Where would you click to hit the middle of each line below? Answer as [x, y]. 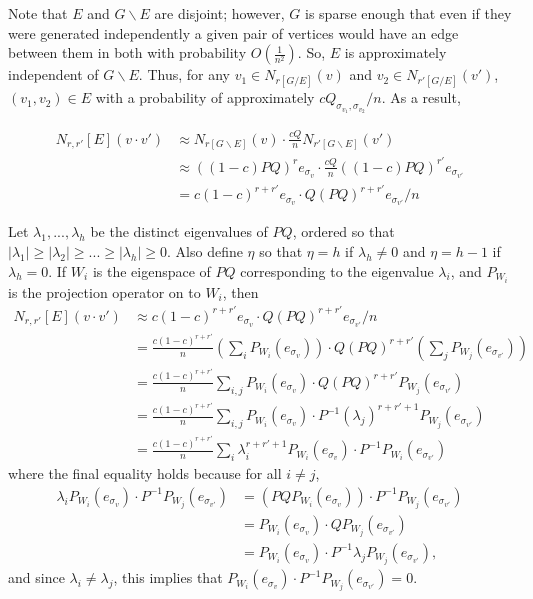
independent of [53, 74]
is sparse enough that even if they [408, 13]
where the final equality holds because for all [145, 473]
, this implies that [168, 577]
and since [36, 577]
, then [240, 291]
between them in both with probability [127, 52]
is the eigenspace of [151, 270]
